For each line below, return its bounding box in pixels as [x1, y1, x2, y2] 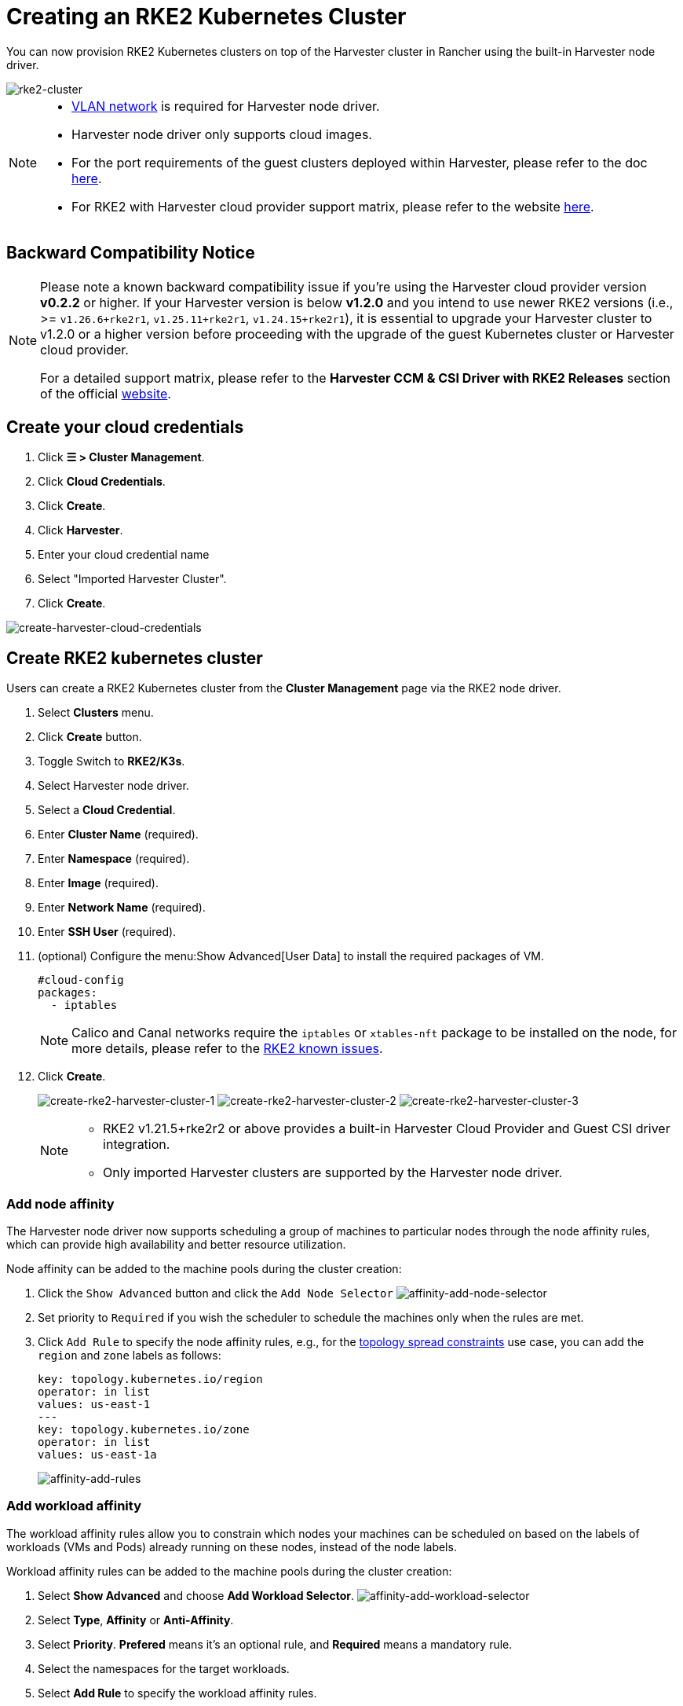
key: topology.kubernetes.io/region [38, 1373, 263, 1386]
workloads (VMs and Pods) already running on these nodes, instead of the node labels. [6, 1539, 457, 1554]
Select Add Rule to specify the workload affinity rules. [38, 1686, 317, 1700]
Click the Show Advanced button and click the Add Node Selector [38, 1286, 393, 1301]
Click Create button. [38, 730, 142, 744]
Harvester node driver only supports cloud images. [71, 126, 372, 142]
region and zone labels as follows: [38, 1348, 221, 1363]
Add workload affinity [6, 1498, 141, 1514]
